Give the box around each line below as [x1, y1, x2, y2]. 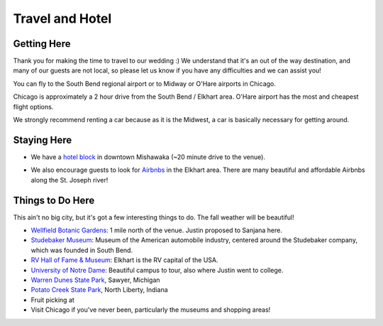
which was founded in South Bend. [30, 246, 133, 254]
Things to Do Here [13, 194, 95, 206]
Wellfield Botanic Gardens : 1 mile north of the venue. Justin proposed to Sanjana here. [30, 226, 283, 234]
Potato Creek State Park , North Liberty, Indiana [30, 286, 168, 294]
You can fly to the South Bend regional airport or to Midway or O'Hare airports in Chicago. [13, 79, 277, 88]
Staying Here [13, 134, 72, 146]
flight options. [13, 102, 54, 111]
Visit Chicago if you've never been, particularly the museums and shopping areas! [30, 305, 271, 314]
